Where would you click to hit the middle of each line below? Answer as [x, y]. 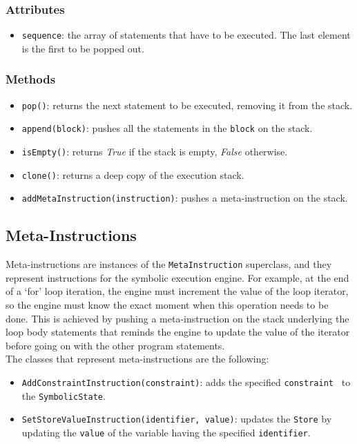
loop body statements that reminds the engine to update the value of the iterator [178, 332]
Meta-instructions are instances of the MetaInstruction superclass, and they [169, 264]
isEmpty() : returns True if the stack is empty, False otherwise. [155, 151]
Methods [31, 79]
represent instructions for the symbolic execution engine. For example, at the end [177, 277]
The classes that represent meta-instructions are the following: [137, 359]
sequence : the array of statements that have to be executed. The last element [186, 35]
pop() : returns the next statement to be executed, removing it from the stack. [187, 105]
